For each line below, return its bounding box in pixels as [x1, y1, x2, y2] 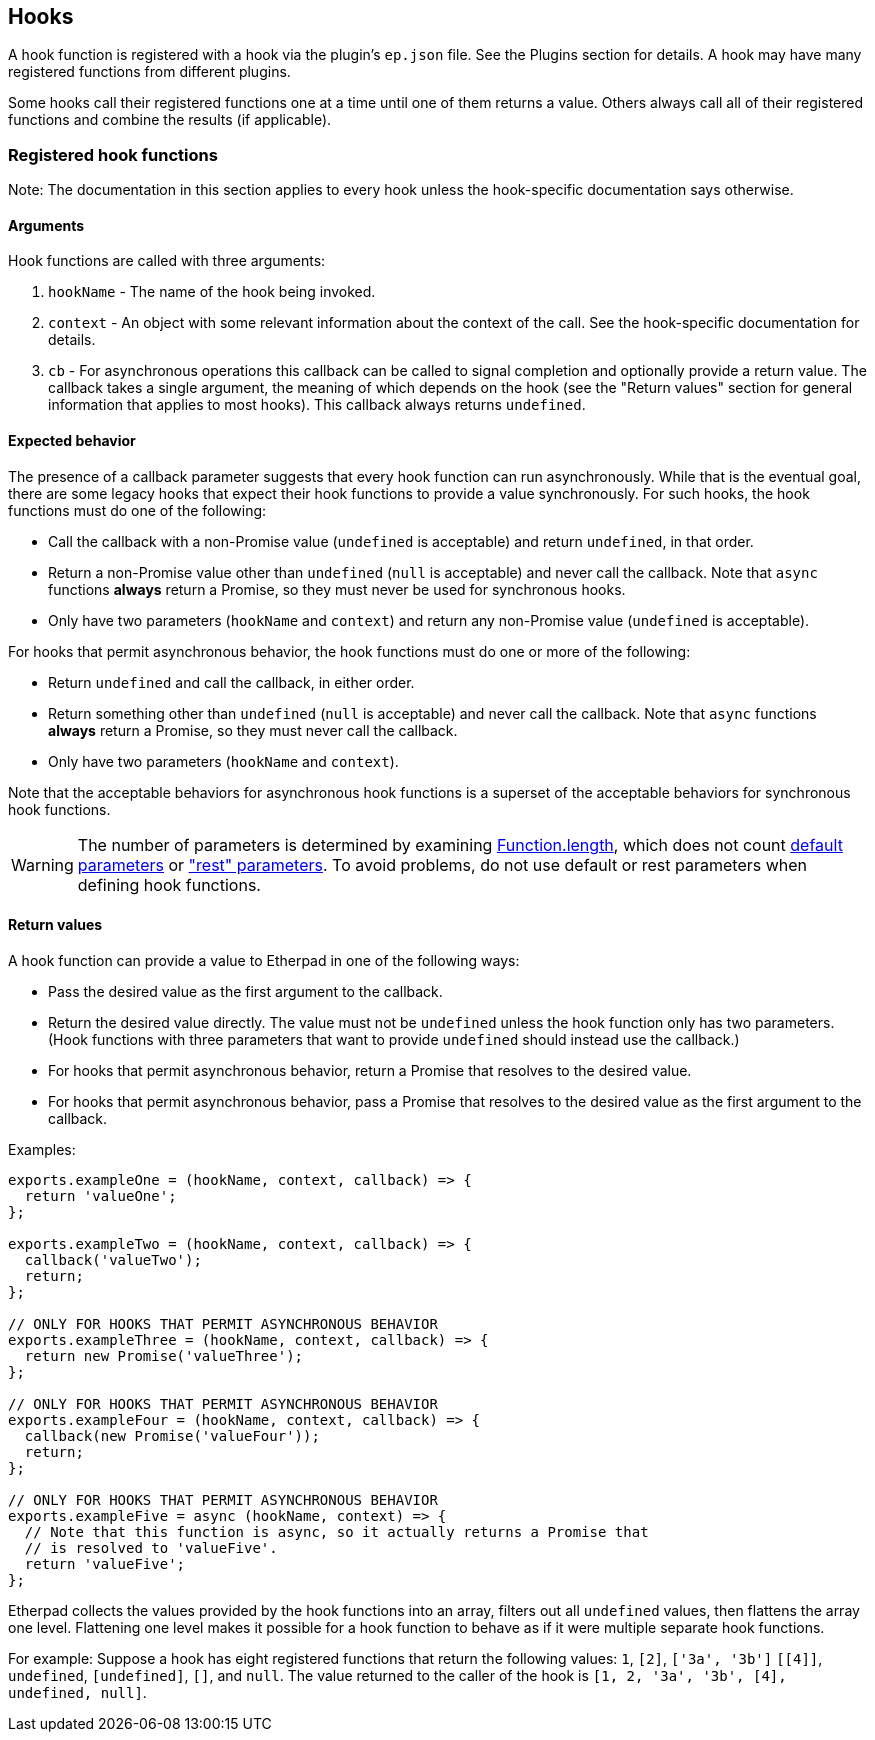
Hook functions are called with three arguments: [8, 252, 326, 270]
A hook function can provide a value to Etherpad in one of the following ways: [8, 951, 520, 969]
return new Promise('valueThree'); [24, 1347, 304, 1364]
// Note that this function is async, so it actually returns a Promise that [24, 1523, 649, 1540]
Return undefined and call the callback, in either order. [48, 673, 415, 691]
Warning [11, 854, 74, 875]
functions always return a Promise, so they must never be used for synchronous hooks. [48, 580, 626, 598]
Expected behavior [8, 432, 136, 449]
